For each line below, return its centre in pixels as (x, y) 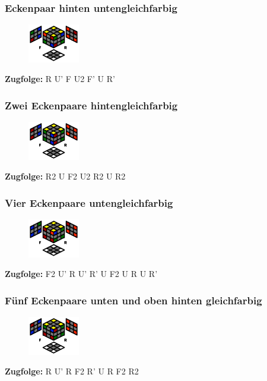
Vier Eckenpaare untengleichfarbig (89, 202)
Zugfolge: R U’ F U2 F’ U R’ (60, 79)
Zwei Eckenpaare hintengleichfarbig (91, 105)
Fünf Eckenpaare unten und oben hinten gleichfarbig (133, 300)
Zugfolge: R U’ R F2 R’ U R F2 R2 (72, 371)
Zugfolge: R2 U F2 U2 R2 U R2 (65, 176)
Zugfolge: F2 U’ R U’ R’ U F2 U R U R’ (81, 274)
